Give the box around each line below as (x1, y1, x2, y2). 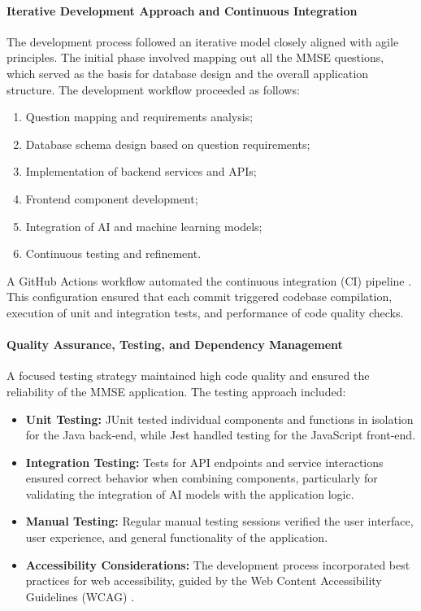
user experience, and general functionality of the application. (25, 529, 328, 546)
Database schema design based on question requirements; (25, 135, 310, 152)
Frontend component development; (25, 190, 198, 207)
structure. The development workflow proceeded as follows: (7, 81, 300, 98)
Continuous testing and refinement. (25, 245, 202, 262)
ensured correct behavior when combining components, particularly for (25, 469, 378, 487)
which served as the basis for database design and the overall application (7, 64, 369, 81)
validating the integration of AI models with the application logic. (25, 485, 354, 502)
